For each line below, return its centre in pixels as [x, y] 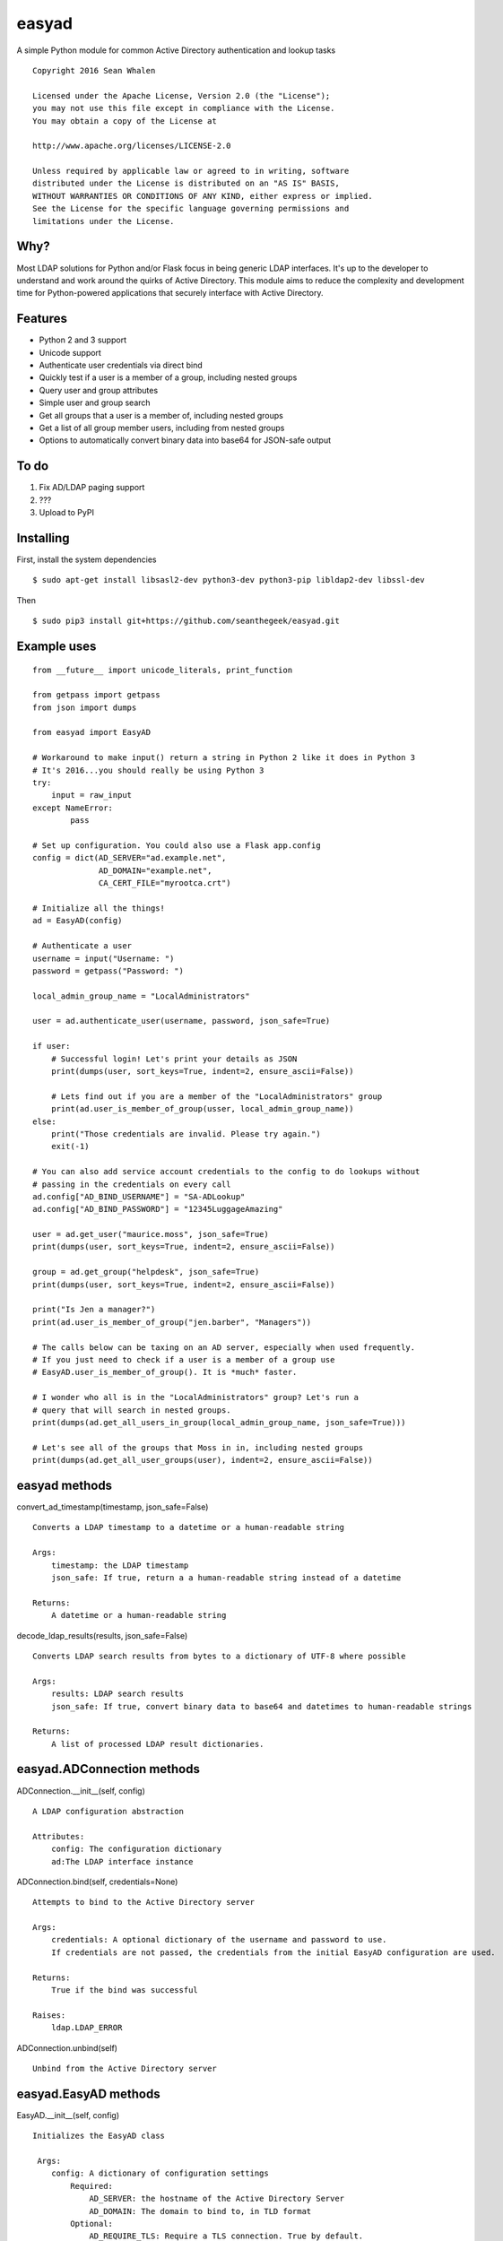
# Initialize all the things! [99, 908]
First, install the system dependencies [87, 559]
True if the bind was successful [125, 1990]
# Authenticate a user [82, 946]
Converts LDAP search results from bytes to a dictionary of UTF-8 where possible [219, 1656]
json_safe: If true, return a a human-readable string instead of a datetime [226, 1577]
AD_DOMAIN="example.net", [156, 870]
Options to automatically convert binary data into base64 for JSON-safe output [185, 440]
